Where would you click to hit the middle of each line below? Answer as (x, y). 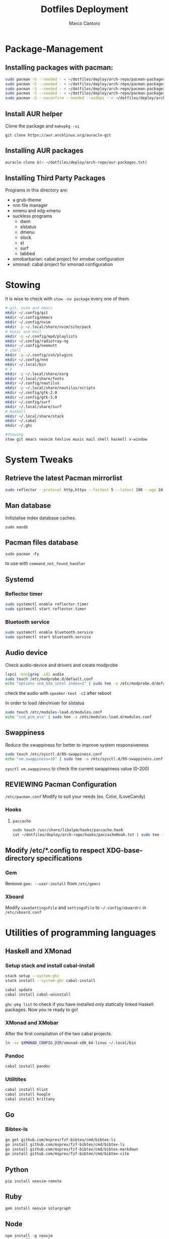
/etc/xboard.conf (23, 913)
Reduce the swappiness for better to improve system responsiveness (77, 745)
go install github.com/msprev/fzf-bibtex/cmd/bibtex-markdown (72, 1149)
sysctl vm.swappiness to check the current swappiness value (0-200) (77, 769)
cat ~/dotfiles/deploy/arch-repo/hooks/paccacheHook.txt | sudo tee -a (89, 835)
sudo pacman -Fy (22, 554)
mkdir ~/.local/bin (26, 364)
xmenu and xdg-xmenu (37, 211)
